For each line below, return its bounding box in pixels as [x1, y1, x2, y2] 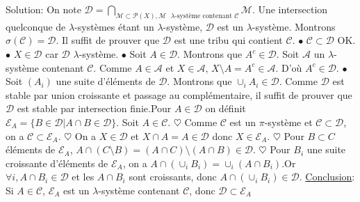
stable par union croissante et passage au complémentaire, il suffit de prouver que [6, 87, 352, 102]
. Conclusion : [299, 169, 355, 184]
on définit [205, 101, 246, 116]
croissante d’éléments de [6, 155, 108, 170]
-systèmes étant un [74, 19, 154, 33]
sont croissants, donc [129, 169, 217, 184]
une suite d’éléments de [56, 74, 156, 88]
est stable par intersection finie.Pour [17, 101, 172, 116]
